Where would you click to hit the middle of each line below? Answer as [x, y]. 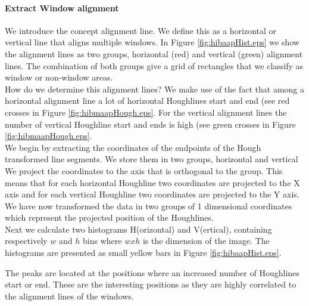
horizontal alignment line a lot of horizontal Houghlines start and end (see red [147, 101]
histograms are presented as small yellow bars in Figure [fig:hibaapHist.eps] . [143, 253]
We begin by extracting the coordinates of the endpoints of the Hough [133, 147]
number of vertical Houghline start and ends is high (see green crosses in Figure [150, 124]
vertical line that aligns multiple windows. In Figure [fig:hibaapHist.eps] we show [152, 42]
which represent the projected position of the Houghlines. [109, 217]
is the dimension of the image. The [206, 241]
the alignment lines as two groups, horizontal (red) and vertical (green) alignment [154, 53]
